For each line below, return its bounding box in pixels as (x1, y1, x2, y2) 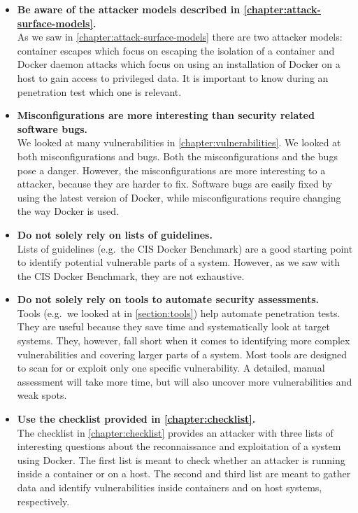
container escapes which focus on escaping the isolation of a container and (17, 43, 335, 57)
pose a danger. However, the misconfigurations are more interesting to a (17, 162, 326, 177)
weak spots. (17, 388, 67, 402)
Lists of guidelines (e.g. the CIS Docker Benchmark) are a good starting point (17, 241, 353, 255)
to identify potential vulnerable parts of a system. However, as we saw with (17, 255, 341, 269)
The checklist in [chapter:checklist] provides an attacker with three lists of (17, 425, 334, 440)
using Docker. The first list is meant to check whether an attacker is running (17, 452, 345, 467)
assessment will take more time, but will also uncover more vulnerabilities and (17, 374, 352, 388)
